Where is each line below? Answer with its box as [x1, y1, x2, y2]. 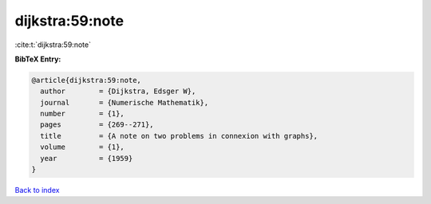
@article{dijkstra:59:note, [31, 76, 141, 84]
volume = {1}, [40, 143, 125, 151]
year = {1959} [40, 154, 133, 163]
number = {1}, [40, 109, 125, 119]
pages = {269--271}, [40, 120, 155, 129]
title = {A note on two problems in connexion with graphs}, [40, 131, 318, 140]
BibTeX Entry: [14, 54, 61, 64]
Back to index [14, 186, 60, 195]
